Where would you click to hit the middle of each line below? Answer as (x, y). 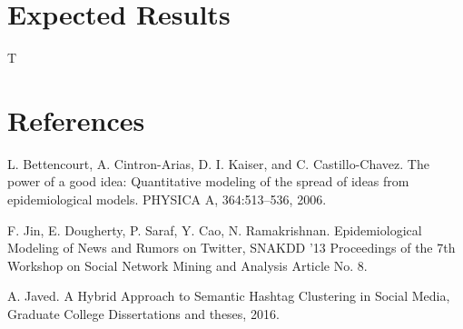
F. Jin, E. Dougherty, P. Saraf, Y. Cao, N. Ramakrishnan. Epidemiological (215, 229)
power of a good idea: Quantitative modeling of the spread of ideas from (208, 181)
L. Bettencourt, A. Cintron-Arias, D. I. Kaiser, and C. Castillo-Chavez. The (218, 163)
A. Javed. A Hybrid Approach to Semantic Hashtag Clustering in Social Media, (229, 296)
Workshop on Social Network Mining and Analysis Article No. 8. (187, 265)
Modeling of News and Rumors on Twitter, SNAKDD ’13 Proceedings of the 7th (231, 248)
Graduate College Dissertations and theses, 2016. (143, 314)
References (76, 120)
